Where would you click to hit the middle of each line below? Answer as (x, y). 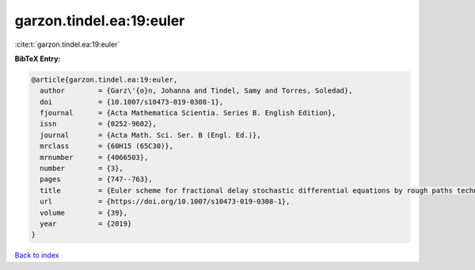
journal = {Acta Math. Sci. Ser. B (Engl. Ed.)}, (150, 135)
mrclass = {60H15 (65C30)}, (107, 146)
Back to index (37, 255)
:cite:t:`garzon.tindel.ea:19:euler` (67, 44)
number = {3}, (82, 169)
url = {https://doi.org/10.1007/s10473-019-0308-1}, (165, 202)
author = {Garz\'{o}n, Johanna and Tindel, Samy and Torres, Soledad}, (196, 91)
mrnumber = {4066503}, (94, 157)
